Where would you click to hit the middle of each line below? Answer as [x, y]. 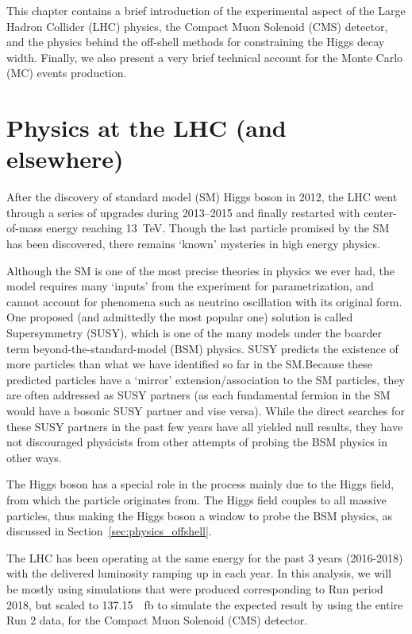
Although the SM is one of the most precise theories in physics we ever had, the [200, 270]
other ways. [34, 457]
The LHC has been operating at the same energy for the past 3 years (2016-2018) [205, 557]
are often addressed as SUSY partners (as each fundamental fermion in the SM [198, 395]
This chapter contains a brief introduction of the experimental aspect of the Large [206, 10]
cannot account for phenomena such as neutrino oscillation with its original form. [204, 301]
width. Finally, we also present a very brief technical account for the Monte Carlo [205, 57]
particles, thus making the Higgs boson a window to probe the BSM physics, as [200, 515]
